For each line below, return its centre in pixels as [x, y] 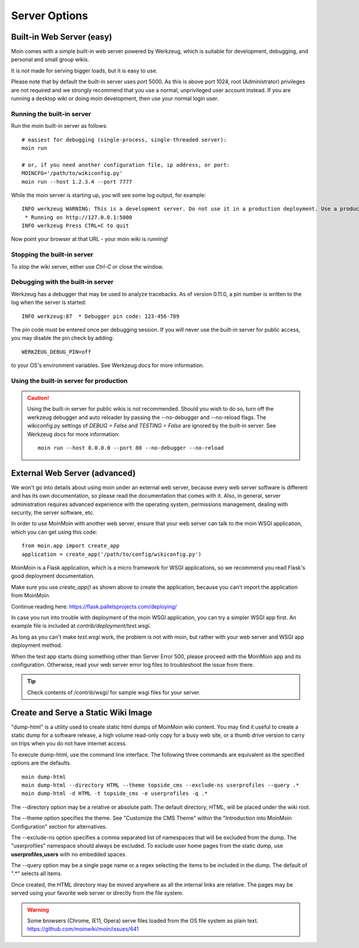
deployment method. [37, 645]
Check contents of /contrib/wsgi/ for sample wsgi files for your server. [114, 692]
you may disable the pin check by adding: [62, 338]
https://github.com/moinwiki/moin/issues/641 [83, 929]
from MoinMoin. [31, 595]
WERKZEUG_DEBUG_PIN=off [57, 352]
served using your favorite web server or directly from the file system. [97, 893]
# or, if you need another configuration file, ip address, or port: [126, 165]
